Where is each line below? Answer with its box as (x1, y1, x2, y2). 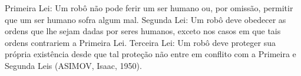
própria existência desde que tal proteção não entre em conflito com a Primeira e (5, 48, 296, 60)
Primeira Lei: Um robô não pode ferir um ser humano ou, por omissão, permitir (5, 2, 293, 14)
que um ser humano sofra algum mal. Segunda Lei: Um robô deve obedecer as (5, 13, 286, 25)
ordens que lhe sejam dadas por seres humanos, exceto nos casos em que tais (5, 25, 281, 37)
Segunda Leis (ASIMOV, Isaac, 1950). (5, 59, 142, 71)
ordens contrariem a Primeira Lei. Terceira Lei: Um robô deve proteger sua (5, 36, 276, 48)
